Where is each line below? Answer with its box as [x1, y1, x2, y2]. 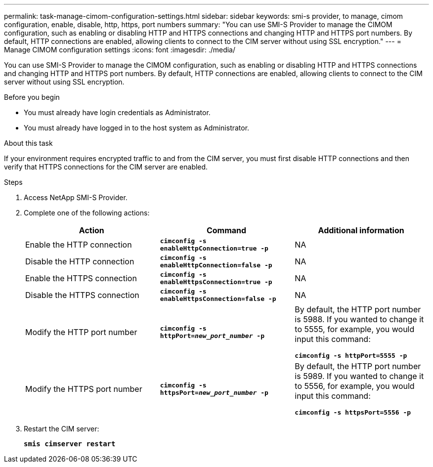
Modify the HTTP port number [25, 327, 137, 337]
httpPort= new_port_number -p [160, 332, 264, 340]
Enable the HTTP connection [25, 240, 132, 250]
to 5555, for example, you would [295, 324, 415, 334]
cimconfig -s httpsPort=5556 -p [295, 409, 411, 416]
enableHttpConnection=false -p [160, 261, 272, 269]
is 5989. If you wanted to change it [295, 371, 424, 381]
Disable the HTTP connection [25, 256, 134, 266]
